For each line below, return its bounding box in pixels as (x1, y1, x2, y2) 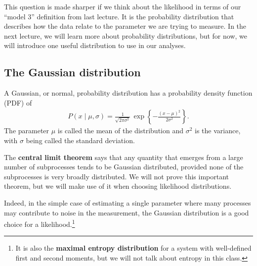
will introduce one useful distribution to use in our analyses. (4, 40, 186, 51)
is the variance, (195, 125, 241, 136)
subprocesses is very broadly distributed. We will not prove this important (4, 171, 229, 181)
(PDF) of (4, 97, 32, 107)
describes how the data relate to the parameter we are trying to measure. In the (4, 21, 247, 31)
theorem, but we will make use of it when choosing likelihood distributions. (4, 181, 232, 191)
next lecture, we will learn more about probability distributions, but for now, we (4, 30, 247, 41)
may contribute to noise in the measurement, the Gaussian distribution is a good (4, 207, 249, 217)
